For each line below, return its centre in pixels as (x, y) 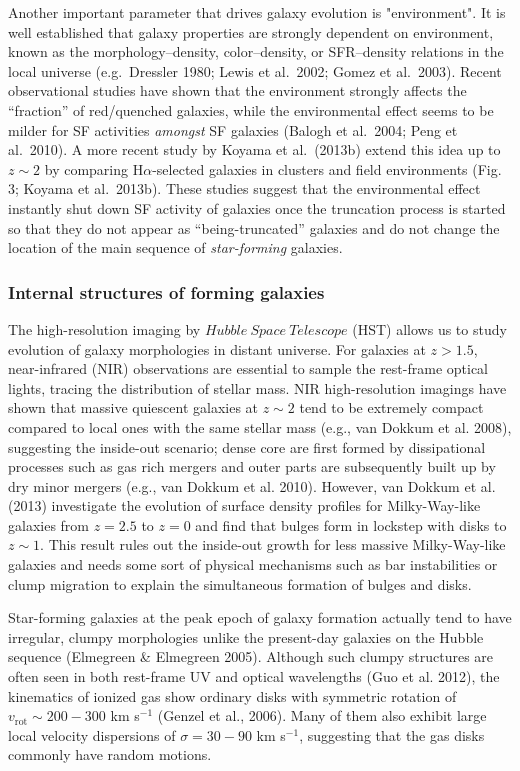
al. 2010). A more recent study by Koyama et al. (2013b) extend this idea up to (254, 149)
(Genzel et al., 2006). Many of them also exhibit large (322, 715)
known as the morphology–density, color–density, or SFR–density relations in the (256, 51)
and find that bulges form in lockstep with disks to (351, 524)
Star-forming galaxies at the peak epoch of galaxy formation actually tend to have (260, 617)
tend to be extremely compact (391, 407)
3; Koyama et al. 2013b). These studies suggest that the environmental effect (244, 188)
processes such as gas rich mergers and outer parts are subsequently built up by (252, 466)
